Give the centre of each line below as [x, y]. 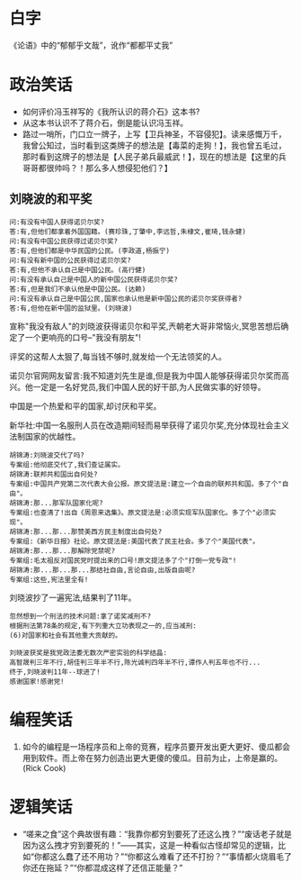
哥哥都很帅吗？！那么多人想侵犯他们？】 [97, 168]
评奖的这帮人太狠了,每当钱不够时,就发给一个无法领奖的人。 [118, 356]
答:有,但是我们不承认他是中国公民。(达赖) [78, 289]
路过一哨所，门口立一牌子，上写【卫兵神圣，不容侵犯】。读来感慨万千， [154, 134]
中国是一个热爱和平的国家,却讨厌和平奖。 [85, 405]
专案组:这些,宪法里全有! [49, 579]
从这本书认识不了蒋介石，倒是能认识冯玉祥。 [105, 123]
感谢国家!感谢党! [37, 681]
